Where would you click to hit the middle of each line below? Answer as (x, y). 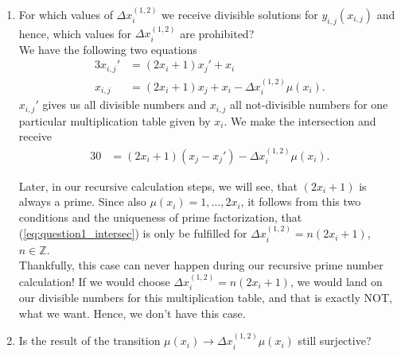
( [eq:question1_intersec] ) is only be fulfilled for (133, 233)
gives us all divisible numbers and (125, 104)
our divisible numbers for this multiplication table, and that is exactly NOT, (205, 298)
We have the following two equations (108, 49)
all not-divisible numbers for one (309, 104)
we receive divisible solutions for (240, 14)
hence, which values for (75, 33)
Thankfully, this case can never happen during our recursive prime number (201, 265)
